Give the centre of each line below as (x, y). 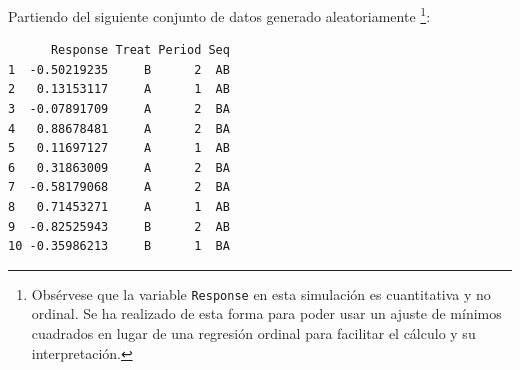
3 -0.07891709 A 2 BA (119, 109)
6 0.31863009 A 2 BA (119, 167)
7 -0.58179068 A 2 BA (119, 187)
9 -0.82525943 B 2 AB (119, 226)
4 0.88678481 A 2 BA (119, 128)
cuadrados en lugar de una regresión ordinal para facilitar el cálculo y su (253, 333)
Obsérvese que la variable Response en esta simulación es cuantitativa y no (261, 293)
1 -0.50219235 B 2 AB (119, 69)
